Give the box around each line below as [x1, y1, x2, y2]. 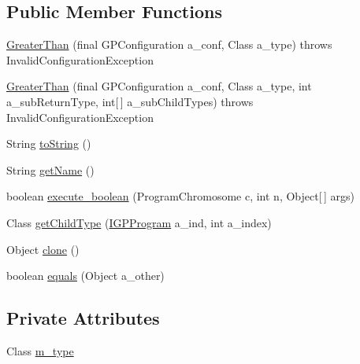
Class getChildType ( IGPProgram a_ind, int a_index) [6, 214, 272, 230]
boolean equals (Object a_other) [6, 267, 165, 284]
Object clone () [6, 241, 80, 257]
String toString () [6, 135, 91, 152]
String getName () [6, 161, 95, 178]
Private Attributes [6, 306, 160, 330]
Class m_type [6, 342, 74, 358]
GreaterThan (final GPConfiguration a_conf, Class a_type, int [6, 78, 312, 94]
